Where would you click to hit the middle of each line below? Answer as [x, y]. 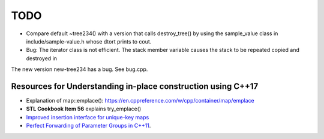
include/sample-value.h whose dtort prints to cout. [89, 41]
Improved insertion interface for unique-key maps [88, 117]
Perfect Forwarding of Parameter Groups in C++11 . [88, 126]
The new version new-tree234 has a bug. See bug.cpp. [79, 69]
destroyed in [41, 58]
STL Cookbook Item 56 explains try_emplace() [84, 109]
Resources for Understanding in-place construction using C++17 [135, 86]
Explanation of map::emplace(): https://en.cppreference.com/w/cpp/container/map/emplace [140, 101]
